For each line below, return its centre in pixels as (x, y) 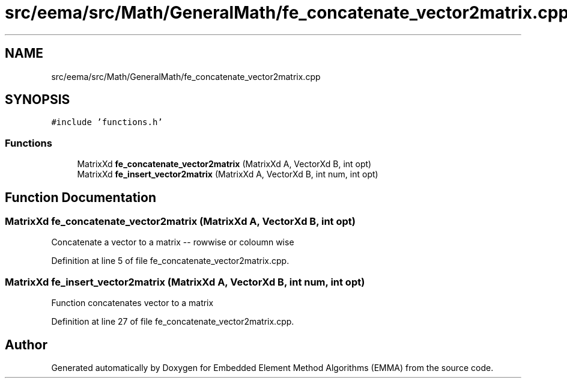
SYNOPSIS (38, 100)
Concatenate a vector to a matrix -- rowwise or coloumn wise (173, 242)
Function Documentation (80, 197)
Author (26, 345)
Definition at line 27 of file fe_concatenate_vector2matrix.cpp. (173, 322)
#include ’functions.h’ (107, 122)
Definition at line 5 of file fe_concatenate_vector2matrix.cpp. (170, 261)
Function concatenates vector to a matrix (132, 303)
